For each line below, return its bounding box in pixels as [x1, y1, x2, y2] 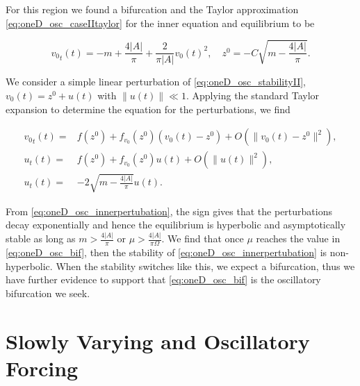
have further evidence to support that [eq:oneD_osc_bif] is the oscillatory [6, 272, 321, 287]
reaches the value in [256, 231, 341, 246]
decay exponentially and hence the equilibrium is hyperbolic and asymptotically [6, 217, 346, 232]
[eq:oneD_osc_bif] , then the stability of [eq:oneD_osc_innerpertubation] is [6, 245, 327, 260]
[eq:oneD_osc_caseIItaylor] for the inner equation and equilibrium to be [6, 15, 315, 30]
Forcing [6, 353, 79, 382]
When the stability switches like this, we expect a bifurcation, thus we [56, 258, 355, 273]
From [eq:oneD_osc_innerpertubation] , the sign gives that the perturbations [6, 203, 332, 218]
